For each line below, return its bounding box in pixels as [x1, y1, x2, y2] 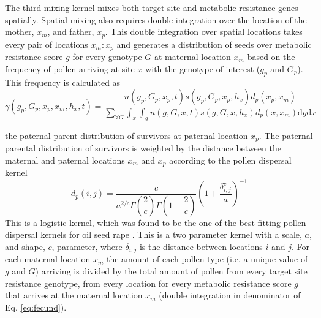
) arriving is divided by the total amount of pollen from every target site [35, 265, 308, 278]
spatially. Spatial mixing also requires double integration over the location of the [5, 13, 307, 26]
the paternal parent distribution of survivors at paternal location [5, 129, 248, 142]
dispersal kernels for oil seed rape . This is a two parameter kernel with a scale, [5, 228, 302, 241]
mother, [5, 25, 34, 38]
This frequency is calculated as [5, 76, 121, 89]
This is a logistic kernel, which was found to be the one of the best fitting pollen [5, 216, 306, 229]
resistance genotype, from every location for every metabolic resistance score [5, 276, 292, 289]
